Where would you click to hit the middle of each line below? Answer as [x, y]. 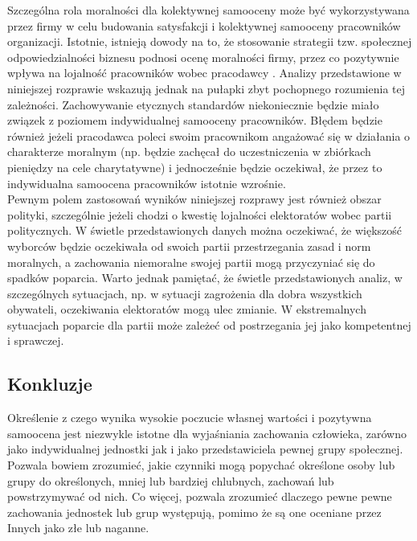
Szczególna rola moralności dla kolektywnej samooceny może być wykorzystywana [208, 10]
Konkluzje [50, 384]
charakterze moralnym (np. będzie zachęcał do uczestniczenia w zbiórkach [189, 152]
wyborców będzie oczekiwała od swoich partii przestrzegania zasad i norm [189, 246]
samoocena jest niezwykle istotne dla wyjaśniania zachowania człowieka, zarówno [207, 433]
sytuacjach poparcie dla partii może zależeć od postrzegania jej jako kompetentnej [209, 324]
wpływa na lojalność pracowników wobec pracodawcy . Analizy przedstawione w [204, 73]
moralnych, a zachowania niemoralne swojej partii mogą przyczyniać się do [191, 262]
